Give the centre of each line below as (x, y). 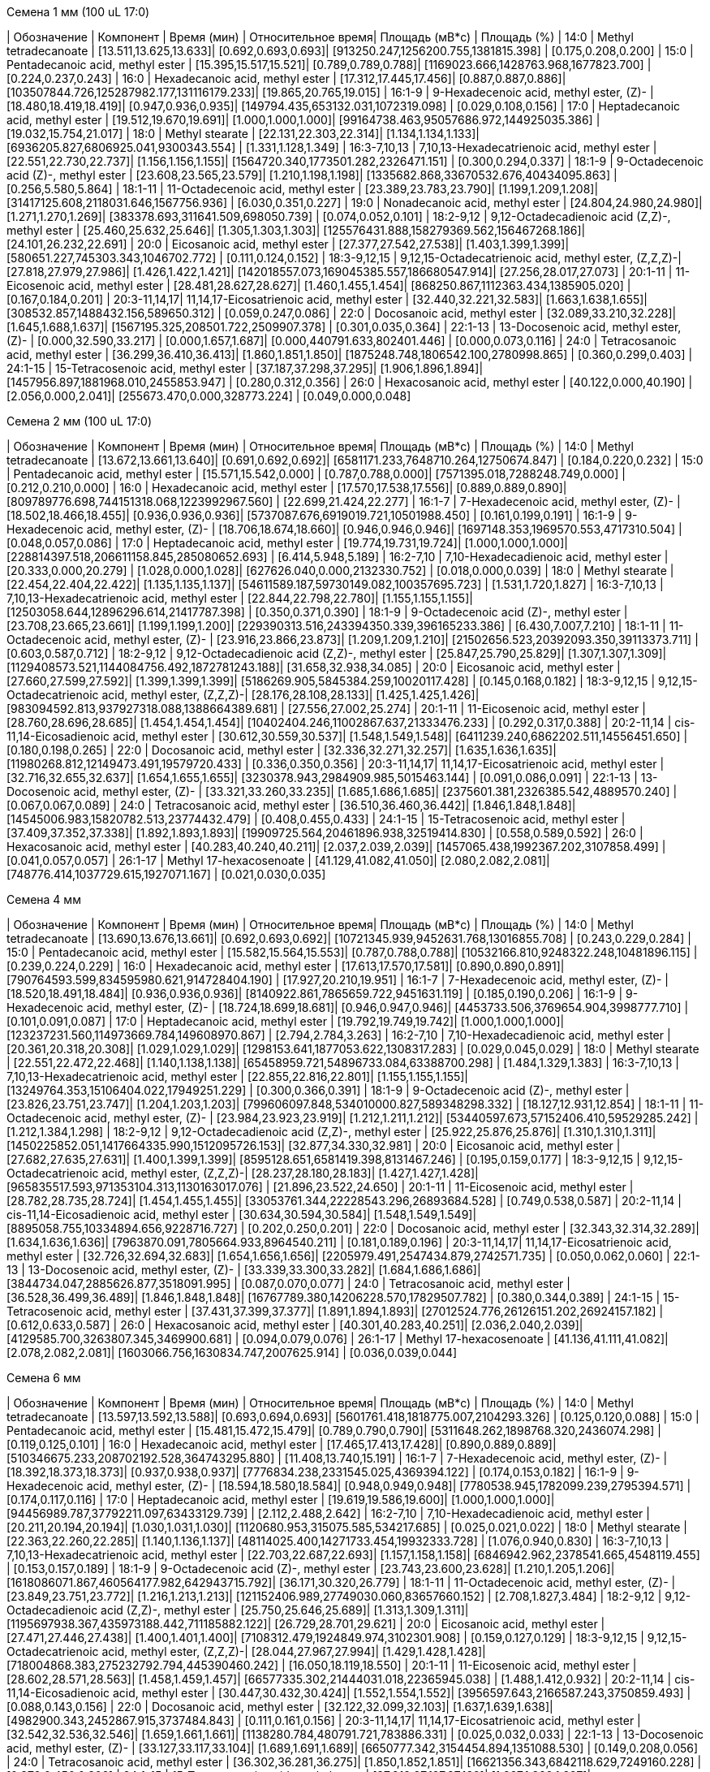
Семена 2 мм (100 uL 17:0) (79, 421)
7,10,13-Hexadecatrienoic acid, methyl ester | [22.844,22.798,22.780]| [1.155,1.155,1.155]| (240, 598)
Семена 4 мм (44, 899)
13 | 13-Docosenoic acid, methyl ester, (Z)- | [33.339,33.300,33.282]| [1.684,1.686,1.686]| (244, 1270)
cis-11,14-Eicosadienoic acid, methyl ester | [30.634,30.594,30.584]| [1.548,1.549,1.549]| (242, 1214)
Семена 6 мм (44, 1378)
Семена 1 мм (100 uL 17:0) (78, 12)
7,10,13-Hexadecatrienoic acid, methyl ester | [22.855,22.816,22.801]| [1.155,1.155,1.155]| (238, 1076)
